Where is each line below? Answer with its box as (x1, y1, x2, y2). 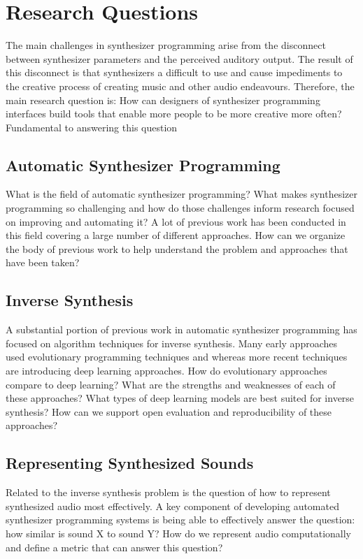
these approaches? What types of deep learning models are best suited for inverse (6, 391, 355, 405)
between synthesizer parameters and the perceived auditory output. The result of (6, 51, 353, 66)
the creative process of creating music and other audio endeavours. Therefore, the (6, 78, 355, 93)
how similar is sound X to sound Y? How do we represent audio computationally (6, 525, 351, 540)
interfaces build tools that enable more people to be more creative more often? (6, 106, 342, 121)
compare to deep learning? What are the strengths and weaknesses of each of (6, 377, 336, 391)
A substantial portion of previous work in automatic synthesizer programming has (6, 322, 357, 337)
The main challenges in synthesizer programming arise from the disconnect (6, 38, 326, 52)
